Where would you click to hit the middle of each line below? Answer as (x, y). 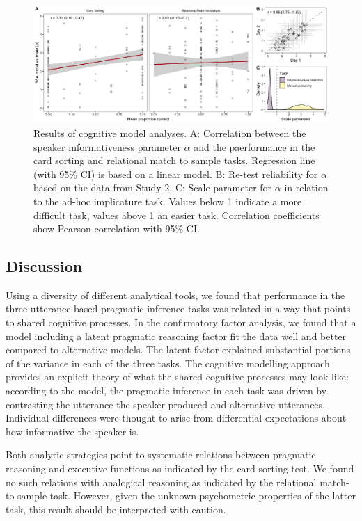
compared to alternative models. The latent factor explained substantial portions (178, 350)
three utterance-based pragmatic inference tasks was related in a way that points (178, 308)
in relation (306, 187)
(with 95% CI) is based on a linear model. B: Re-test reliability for (176, 174)
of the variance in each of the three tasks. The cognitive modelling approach (168, 363)
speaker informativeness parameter (107, 146)
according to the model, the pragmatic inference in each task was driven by (166, 391)
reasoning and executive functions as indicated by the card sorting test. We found (180, 468)
